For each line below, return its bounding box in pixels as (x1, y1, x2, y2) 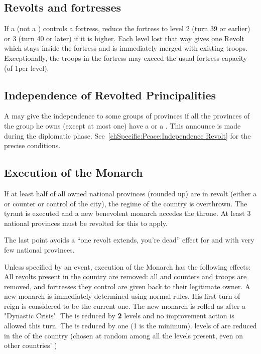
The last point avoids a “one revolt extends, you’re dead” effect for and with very (4, 234, 254, 245)
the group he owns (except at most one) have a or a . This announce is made (4, 120, 241, 131)
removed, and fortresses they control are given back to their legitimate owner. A (4, 281, 250, 291)
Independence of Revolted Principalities (4, 87, 216, 102)
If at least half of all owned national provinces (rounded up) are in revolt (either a (4, 188, 257, 198)
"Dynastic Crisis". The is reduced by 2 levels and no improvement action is (4, 310, 234, 321)
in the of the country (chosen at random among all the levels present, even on (4, 330, 243, 340)
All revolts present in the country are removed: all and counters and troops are (4, 271, 247, 282)
